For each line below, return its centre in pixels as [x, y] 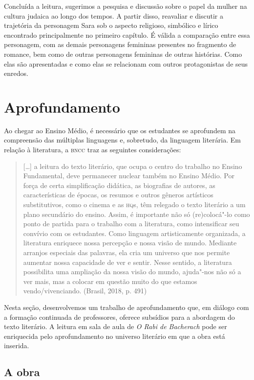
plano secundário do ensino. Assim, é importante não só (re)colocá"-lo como [137, 214]
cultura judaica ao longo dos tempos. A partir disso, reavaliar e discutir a [114, 15]
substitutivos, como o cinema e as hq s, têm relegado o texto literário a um [134, 204]
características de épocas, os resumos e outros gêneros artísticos [118, 195]
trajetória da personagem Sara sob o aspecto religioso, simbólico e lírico [111, 25]
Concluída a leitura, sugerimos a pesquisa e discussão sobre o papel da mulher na [126, 6]
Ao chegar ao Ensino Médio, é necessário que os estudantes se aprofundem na [120, 130]
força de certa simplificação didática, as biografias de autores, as [119, 185]
